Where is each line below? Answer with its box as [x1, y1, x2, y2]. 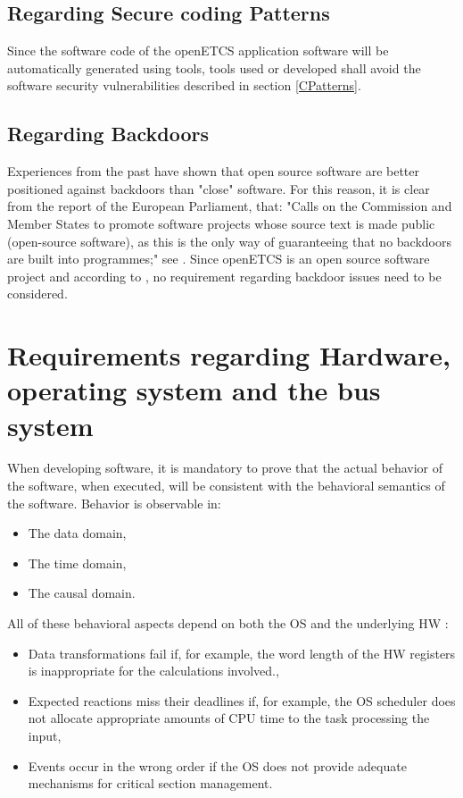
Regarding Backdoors [7, 120, 210, 147]
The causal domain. [28, 584, 136, 602]
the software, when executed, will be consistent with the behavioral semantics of [7, 476, 445, 495]
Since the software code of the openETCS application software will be [7, 41, 389, 60]
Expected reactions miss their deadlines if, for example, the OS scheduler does [28, 691, 456, 710]
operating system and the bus [7, 372, 381, 408]
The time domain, [28, 553, 127, 572]
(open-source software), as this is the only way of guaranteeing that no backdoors [7, 231, 451, 250]
